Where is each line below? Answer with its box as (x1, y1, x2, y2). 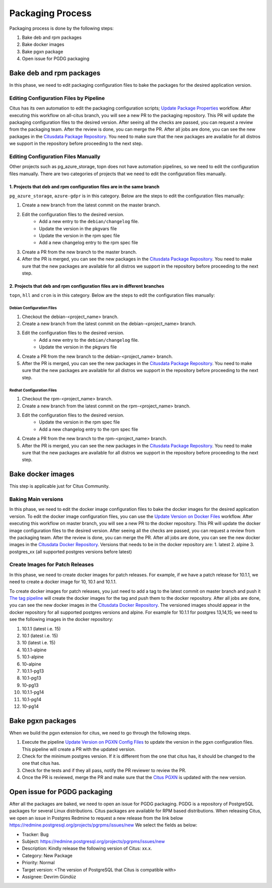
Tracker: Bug (22, 831, 49, 838)
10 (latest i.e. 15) (22, 640, 55, 646)
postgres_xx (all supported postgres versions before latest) (9, 548, 132, 555)
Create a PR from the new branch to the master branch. (22, 249, 137, 255)
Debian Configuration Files (9, 305, 57, 310)
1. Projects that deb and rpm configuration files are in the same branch (9, 183, 160, 189)
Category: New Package (22, 852, 73, 858)
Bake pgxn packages (9, 716, 77, 725)
